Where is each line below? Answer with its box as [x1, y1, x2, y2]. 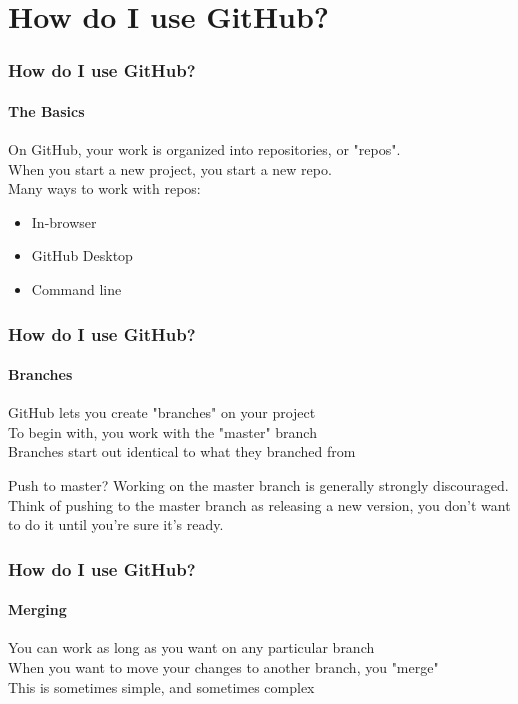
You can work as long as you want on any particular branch [8, 637, 375, 658]
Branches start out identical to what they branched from [8, 441, 356, 462]
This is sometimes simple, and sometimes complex [8, 676, 315, 697]
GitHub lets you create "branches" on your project [8, 402, 316, 423]
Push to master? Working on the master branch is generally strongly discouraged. [8, 475, 509, 495]
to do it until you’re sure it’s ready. [8, 514, 224, 535]
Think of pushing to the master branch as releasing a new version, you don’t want [8, 494, 511, 515]
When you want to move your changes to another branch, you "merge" [8, 657, 439, 678]
